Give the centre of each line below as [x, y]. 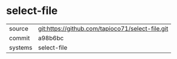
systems [21, 47]
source [19, 29]
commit [19, 38]
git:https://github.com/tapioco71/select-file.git [103, 29]
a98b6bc [51, 38]
